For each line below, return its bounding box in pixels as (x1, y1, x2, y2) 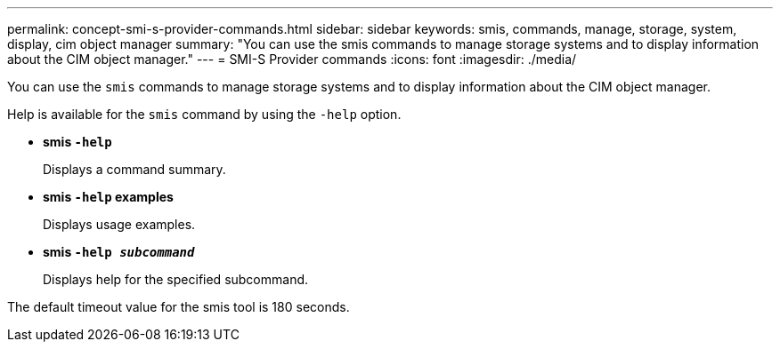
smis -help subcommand (43, 244, 195, 259)
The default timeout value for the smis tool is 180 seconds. (7, 299, 350, 314)
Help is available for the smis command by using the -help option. (7, 107, 402, 122)
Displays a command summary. (43, 162, 226, 177)
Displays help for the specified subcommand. (43, 272, 309, 287)
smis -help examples (43, 189, 174, 204)
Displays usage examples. (43, 217, 196, 232)
